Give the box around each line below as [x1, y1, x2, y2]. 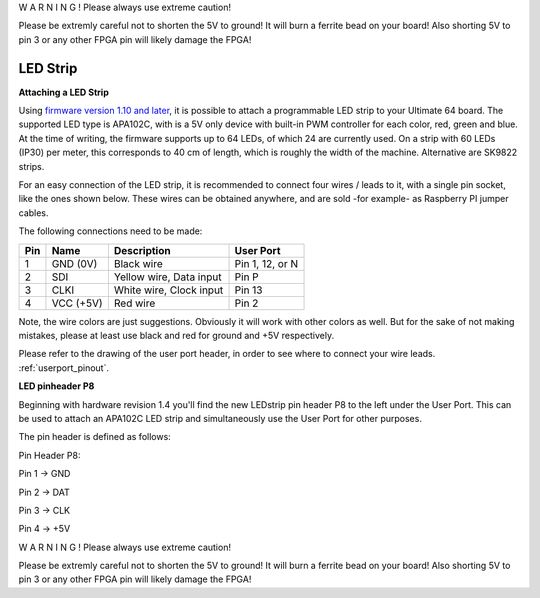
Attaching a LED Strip [18, 86, 109, 98]
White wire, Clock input [113, 283, 224, 297]
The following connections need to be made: [18, 225, 203, 237]
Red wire [113, 296, 156, 310]
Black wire [113, 256, 164, 270]
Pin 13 [234, 283, 263, 297]
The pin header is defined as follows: [18, 431, 172, 443]
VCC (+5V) [51, 296, 104, 310]
